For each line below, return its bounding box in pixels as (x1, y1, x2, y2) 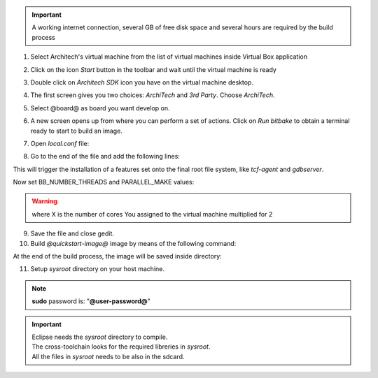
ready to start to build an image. (30, 126, 122, 135)
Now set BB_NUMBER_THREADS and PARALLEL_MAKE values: (13, 178, 195, 187)
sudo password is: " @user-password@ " (31, 297, 150, 305)
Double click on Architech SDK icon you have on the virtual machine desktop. (30, 78, 253, 87)
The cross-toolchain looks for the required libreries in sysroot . (31, 342, 211, 351)
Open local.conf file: (30, 139, 90, 147)
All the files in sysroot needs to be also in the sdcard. (31, 352, 185, 361)
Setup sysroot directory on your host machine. (30, 265, 164, 273)
